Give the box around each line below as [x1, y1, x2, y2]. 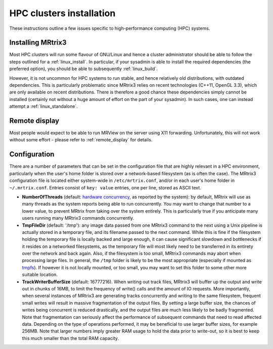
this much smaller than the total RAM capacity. [22, 335, 119, 341]
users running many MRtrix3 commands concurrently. [22, 215, 134, 221]
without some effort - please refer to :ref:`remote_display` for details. [9, 137, 153, 143]
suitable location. [22, 272, 58, 278]
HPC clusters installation [9, 8, 116, 19]
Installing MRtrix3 [9, 38, 67, 47]
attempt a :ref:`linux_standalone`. [9, 104, 78, 110]
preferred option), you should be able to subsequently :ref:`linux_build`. [9, 66, 158, 72]
